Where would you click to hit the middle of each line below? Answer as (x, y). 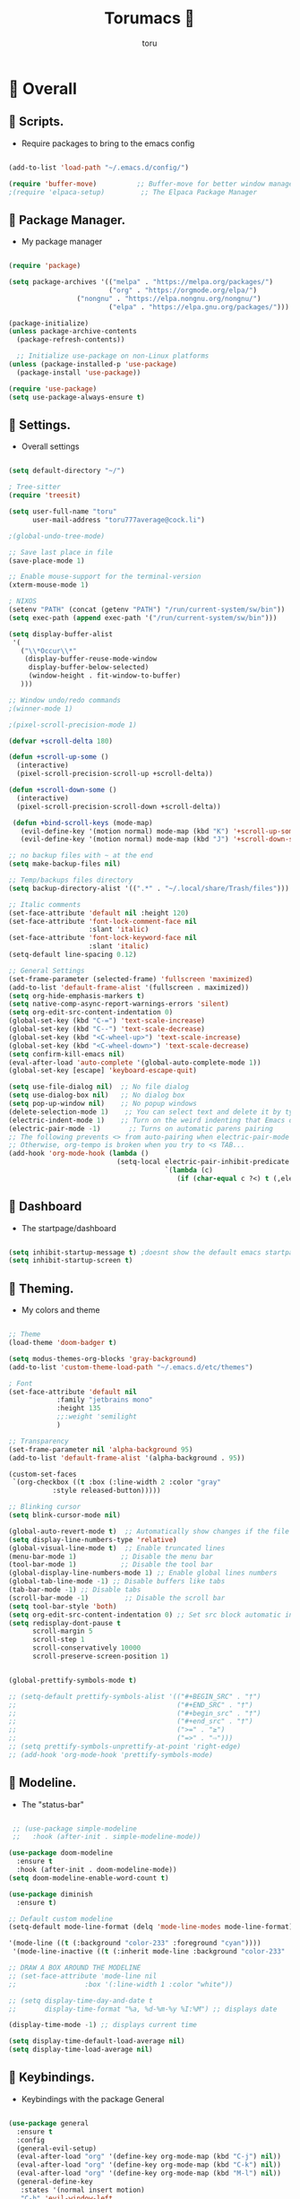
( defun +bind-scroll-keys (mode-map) (82, 823)
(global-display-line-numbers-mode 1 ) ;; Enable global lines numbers (143, 1573)
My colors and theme (60, 1310)
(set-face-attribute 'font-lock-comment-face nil (103, 921)
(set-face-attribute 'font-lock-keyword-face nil (103, 938)
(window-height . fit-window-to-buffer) (104, 676)
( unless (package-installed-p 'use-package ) (93, 365)
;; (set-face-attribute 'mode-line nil (83, 1976)
